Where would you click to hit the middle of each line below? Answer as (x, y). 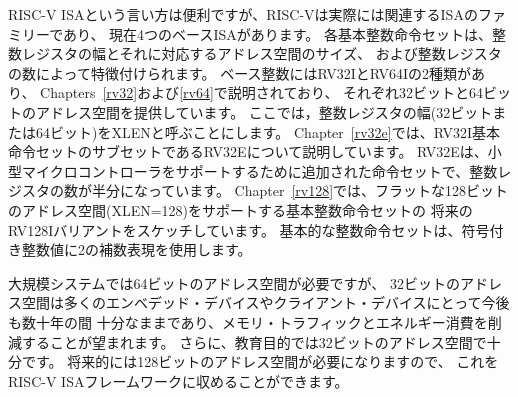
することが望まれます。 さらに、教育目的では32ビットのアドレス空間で (254, 341)
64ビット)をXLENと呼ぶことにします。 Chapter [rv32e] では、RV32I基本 (268, 131)
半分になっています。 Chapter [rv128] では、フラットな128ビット (300, 190)
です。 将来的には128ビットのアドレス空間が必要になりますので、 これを (260, 361)
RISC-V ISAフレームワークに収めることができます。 (178, 380)
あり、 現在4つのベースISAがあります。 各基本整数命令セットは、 (278, 33)
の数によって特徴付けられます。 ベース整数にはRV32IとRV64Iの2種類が (240, 72)
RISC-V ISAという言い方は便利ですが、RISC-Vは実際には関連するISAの (243, 14)
